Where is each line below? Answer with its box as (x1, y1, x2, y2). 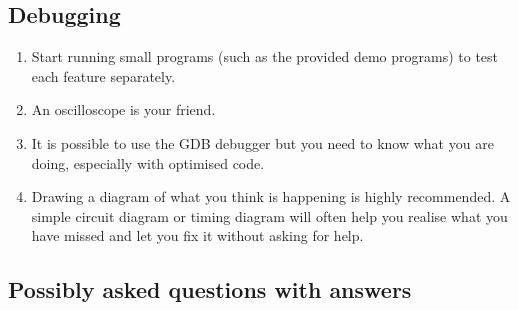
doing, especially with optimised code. (31, 152, 265, 173)
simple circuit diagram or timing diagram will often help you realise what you (31, 205, 508, 226)
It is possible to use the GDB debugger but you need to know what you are (31, 132, 494, 153)
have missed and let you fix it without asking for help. (31, 225, 364, 246)
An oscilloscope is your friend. (31, 99, 216, 120)
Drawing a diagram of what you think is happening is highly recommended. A (31, 186, 511, 207)
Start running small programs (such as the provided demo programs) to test (31, 46, 499, 67)
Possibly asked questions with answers (8, 274, 412, 305)
